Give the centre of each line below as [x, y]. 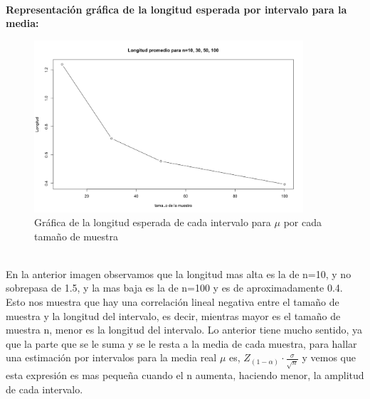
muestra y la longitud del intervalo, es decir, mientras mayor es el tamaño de [173, 315]
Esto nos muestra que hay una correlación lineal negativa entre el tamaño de [173, 302]
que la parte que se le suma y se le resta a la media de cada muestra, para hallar [181, 343]
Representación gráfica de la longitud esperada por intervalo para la [176, 9]
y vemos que [329, 357]
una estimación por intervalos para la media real [111, 357]
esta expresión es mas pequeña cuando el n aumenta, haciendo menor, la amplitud [185, 375]
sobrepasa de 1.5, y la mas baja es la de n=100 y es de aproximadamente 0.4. [174, 288]
